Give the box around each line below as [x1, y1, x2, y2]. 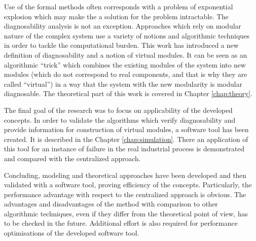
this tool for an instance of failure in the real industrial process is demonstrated [4, 143, 245, 154]
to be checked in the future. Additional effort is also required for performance [4, 218, 238, 228]
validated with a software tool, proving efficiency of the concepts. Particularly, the [4, 179, 252, 190]
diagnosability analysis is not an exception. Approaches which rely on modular [4, 21, 241, 31]
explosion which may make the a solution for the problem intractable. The [4, 11, 229, 21]
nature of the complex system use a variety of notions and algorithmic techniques [4, 30, 250, 40]
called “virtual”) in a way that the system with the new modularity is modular [4, 78, 242, 89]
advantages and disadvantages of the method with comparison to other [4, 199, 218, 209]
